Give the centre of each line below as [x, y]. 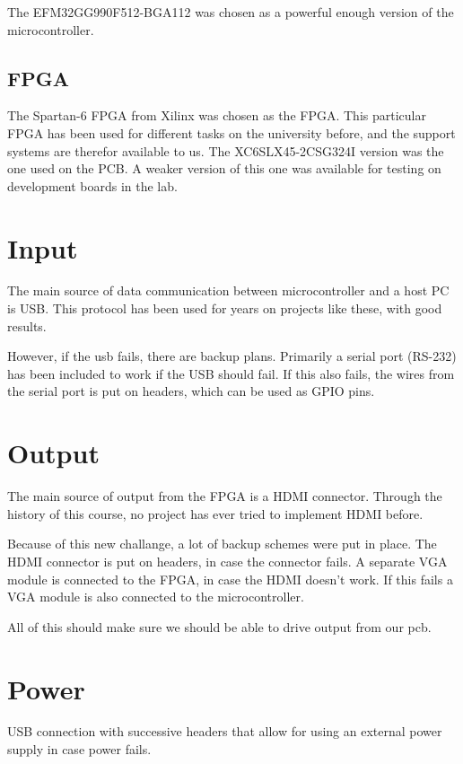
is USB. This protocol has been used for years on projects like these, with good [225, 308]
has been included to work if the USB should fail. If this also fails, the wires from [231, 373]
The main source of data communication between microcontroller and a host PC [228, 290]
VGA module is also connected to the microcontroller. [156, 597]
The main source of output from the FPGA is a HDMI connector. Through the [225, 496]
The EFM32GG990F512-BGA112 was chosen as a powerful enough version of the [231, 12]
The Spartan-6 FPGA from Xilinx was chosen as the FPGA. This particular [217, 115]
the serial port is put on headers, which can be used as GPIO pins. [191, 391]
